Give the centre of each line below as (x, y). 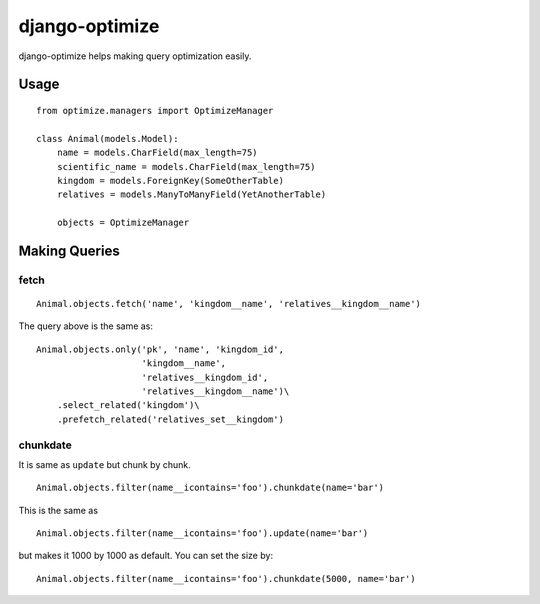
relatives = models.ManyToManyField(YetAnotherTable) (191, 194)
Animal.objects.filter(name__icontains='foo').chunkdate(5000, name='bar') (226, 578)
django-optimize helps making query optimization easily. (135, 56)
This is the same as (58, 510)
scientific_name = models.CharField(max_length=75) (186, 166)
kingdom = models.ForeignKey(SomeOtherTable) (170, 180)
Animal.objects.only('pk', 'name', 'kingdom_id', (160, 349)
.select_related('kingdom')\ (128, 405)
